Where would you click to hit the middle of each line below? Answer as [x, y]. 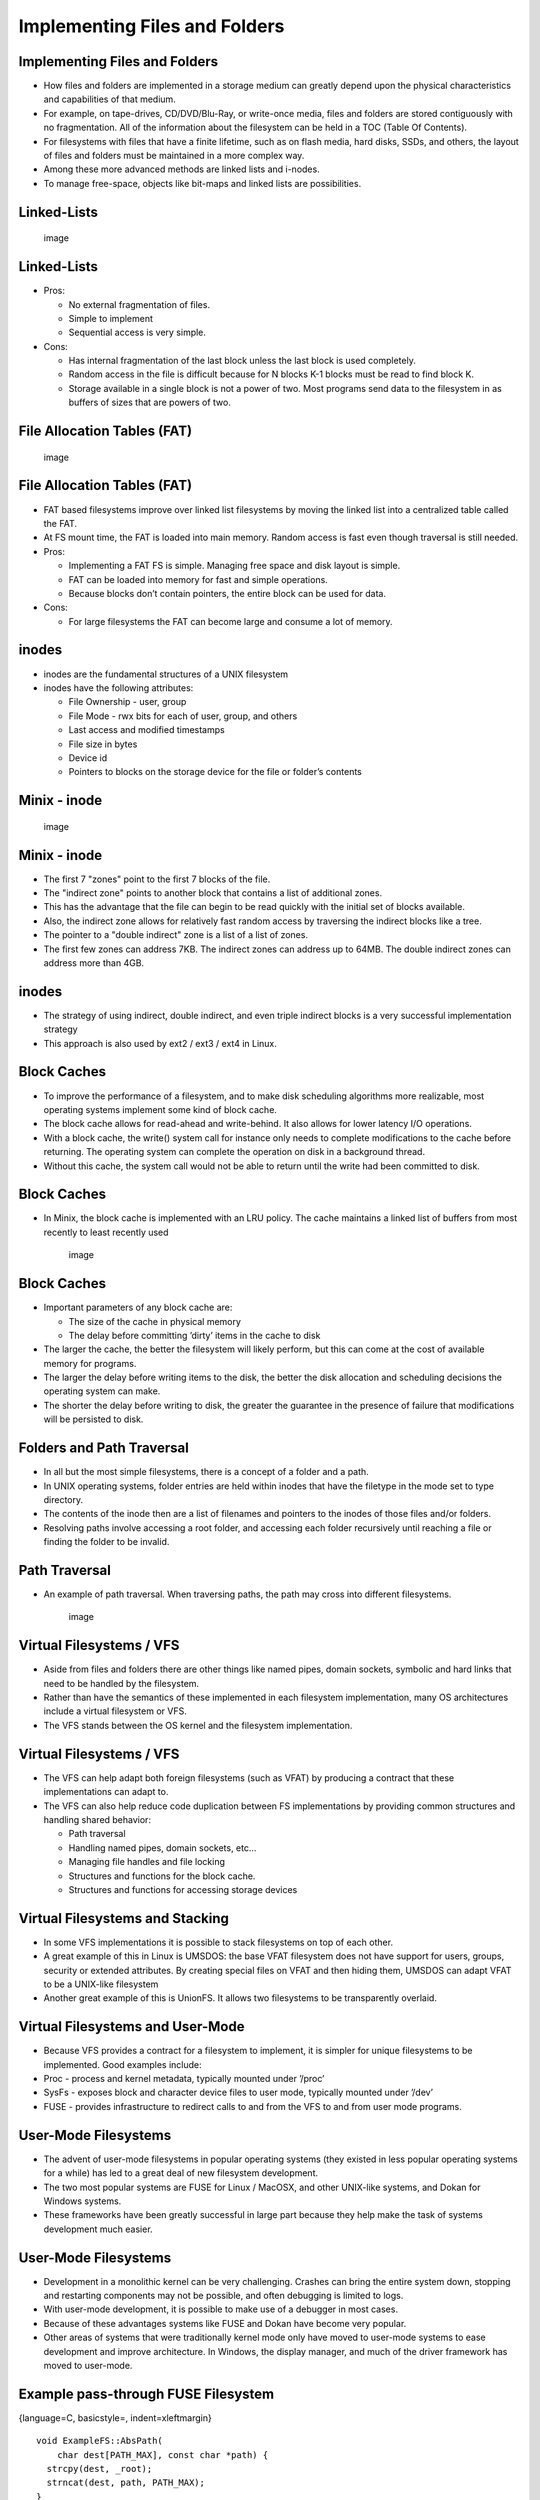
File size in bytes [103, 744]
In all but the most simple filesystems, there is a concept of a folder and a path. [206, 1472]
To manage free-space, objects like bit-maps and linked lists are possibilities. [202, 183]
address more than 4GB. [94, 962]
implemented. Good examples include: [122, 2064]
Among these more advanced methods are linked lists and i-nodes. [181, 169]
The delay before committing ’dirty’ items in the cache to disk [194, 1335]
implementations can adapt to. [106, 1792]
